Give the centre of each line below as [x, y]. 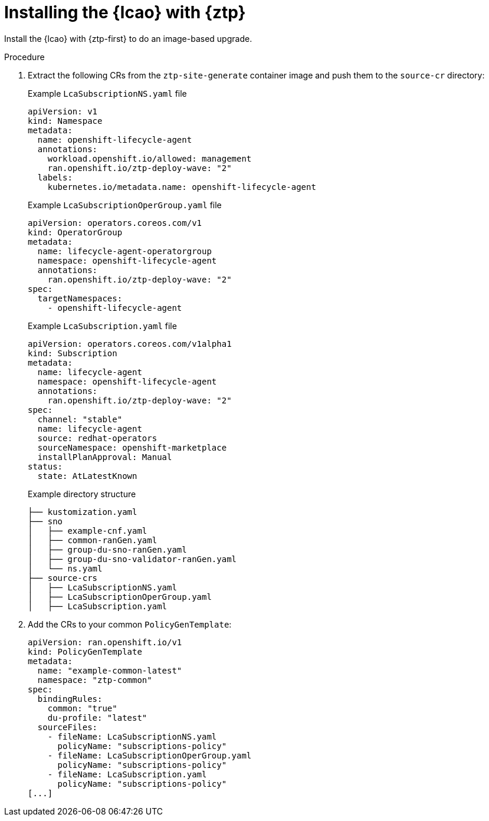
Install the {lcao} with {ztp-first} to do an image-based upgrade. [128, 38]
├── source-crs [63, 578]
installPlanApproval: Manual [105, 457]
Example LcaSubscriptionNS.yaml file [107, 93]
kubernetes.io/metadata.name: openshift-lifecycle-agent [182, 187]
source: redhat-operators [97, 438]
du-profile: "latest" [97, 717]
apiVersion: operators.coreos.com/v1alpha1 [130, 344]
